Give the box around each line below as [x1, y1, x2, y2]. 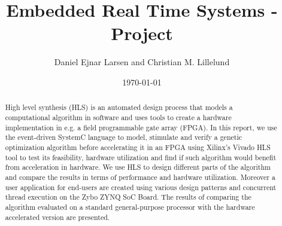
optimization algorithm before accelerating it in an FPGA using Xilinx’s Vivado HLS [5, 142, 271, 152]
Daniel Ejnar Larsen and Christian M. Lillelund [54, 56, 230, 68]
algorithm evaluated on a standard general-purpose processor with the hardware [5, 201, 255, 212]
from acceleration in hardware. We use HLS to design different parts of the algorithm [5, 162, 271, 172]
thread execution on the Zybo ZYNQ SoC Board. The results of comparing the [5, 192, 251, 202]
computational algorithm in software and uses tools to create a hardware [5, 112, 232, 122]
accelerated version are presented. [5, 212, 110, 222]
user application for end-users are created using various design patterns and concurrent [5, 182, 277, 192]
